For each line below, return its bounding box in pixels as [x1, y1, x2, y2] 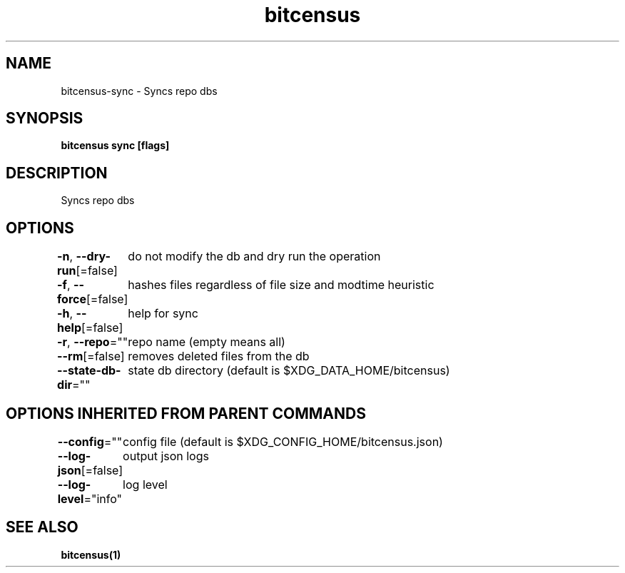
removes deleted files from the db [128, 349, 310, 364]
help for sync [128, 306, 198, 321]
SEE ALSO [6, 518, 78, 537]
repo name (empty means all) [128, 335, 285, 350]
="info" [83, 491, 123, 506]
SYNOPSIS [6, 109, 83, 128]
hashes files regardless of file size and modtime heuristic [128, 278, 435, 293]
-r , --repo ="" [57, 335, 128, 350]
